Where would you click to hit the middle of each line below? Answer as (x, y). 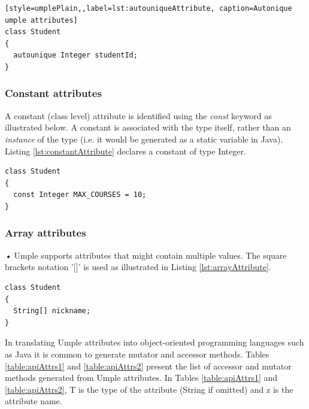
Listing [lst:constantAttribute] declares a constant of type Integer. (125, 151)
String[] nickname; (52, 311)
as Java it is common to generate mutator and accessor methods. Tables (137, 354)
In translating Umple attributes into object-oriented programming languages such (154, 342)
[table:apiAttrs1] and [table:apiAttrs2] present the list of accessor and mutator (148, 366)
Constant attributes (53, 93)
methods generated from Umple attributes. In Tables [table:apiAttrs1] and (141, 378)
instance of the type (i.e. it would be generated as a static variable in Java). (144, 139)
